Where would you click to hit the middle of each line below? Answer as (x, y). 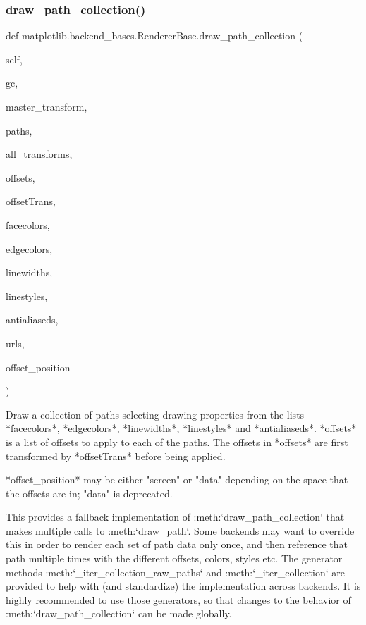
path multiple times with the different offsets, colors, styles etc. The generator (174, 558)
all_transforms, (39, 154)
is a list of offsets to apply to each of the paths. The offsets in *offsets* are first (177, 441)
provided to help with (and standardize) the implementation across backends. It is (183, 586)
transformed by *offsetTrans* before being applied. (116, 456)
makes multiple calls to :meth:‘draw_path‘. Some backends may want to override (180, 530)
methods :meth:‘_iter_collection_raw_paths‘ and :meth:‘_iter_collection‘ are (175, 572)
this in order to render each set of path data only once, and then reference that (177, 544)
